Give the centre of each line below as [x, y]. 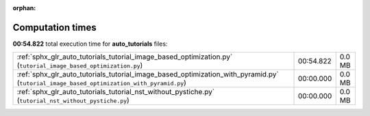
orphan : [24, 8]
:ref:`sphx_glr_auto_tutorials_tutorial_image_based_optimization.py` [125, 57]
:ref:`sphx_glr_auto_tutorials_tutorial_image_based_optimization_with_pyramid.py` [148, 74]
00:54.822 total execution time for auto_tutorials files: [90, 44]
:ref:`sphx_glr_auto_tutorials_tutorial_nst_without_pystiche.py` [116, 92]
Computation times [54, 27]
